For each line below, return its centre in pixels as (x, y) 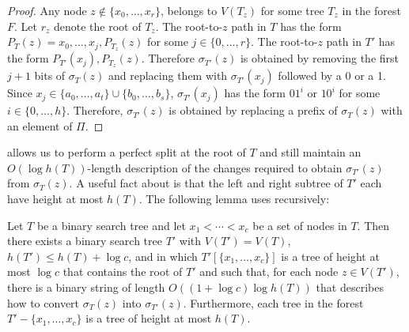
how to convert (44, 302)
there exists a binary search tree (85, 241)
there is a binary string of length (86, 287)
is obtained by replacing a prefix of (253, 110)
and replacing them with (168, 75)
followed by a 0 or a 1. (332, 75)
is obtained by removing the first (320, 58)
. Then (373, 225)
